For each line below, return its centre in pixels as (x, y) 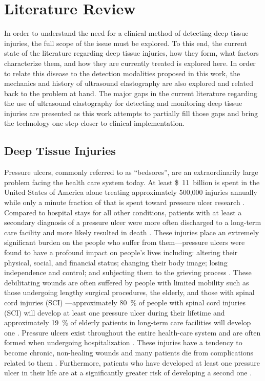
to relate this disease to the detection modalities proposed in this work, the (122, 73)
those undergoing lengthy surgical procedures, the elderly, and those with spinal (129, 292)
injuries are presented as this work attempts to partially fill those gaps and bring (131, 113)
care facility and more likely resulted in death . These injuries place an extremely (132, 232)
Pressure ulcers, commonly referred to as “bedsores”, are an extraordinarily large (131, 172)
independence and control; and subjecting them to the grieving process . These (128, 272)
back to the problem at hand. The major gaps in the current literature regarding (131, 93)
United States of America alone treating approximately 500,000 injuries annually (131, 192)
